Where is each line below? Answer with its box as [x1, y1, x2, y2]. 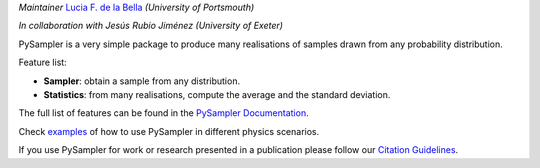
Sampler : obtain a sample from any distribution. [43, 75, 240, 87]
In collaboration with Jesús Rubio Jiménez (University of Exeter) [18, 20, 284, 32]
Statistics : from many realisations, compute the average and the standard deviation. [43, 88, 391, 100]
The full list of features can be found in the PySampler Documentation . [18, 107, 309, 119]
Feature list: [18, 56, 67, 69]
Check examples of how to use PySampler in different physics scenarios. [18, 125, 320, 137]
